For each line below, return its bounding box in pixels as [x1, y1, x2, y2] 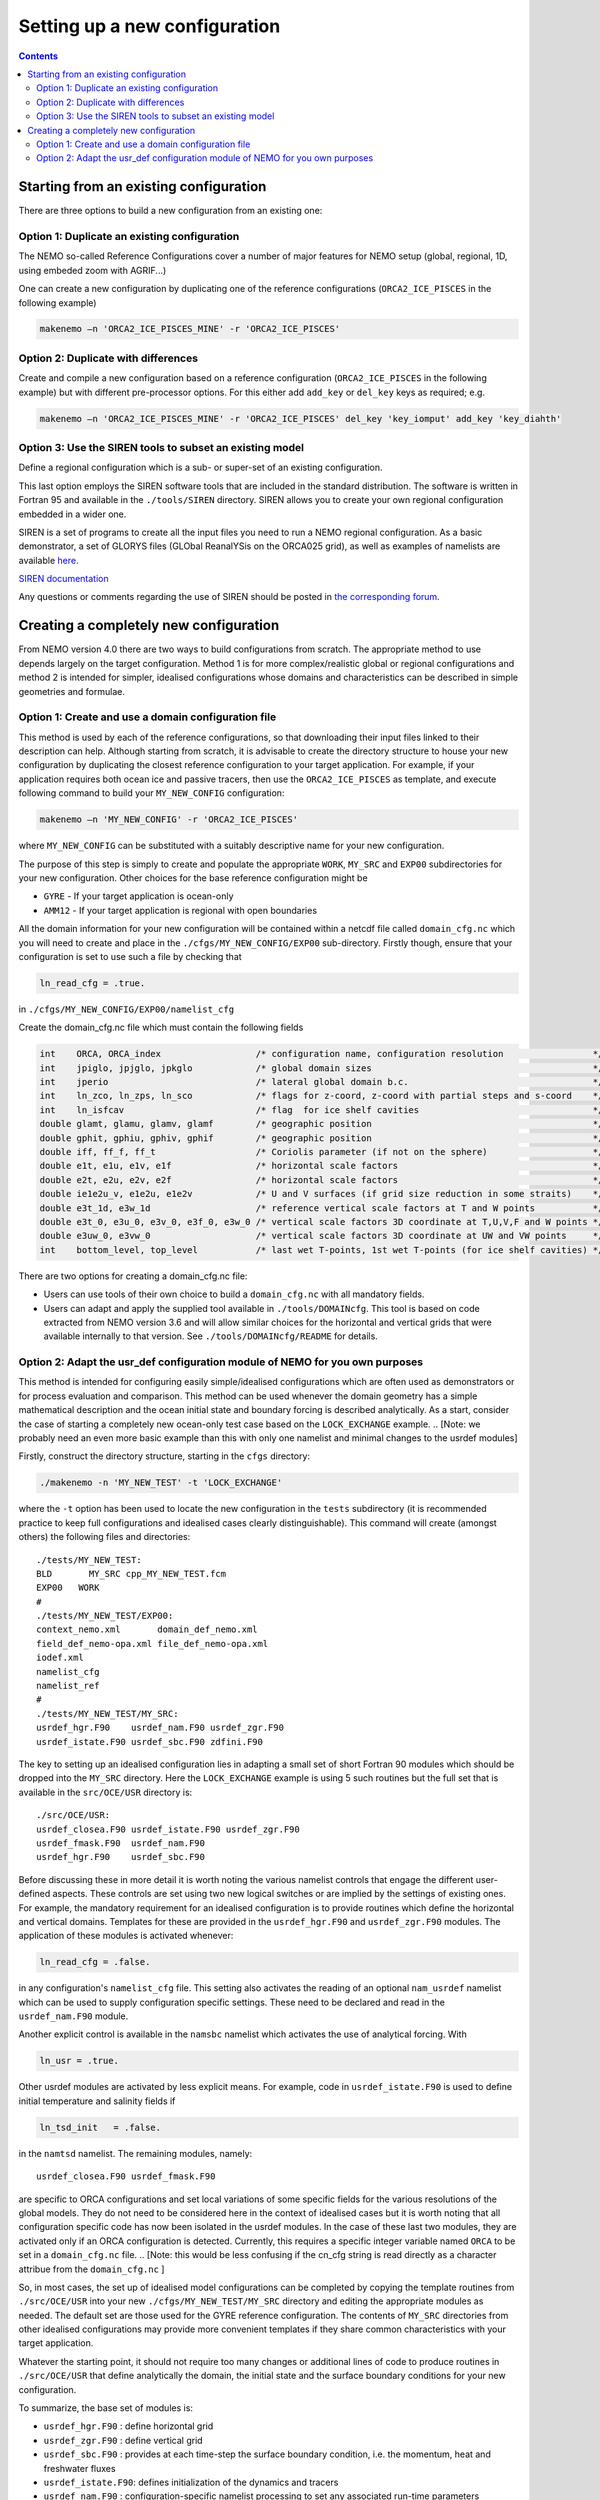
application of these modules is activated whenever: [18, 1930, 234, 1942]
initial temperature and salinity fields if [18, 2095, 176, 2107]
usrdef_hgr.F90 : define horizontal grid [43, 2420, 214, 2432]
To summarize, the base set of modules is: [18, 2402, 194, 2414]
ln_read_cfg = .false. [39, 1956, 151, 1968]
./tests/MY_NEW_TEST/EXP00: [36, 1610, 174, 1622]
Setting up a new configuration [18, 15, 281, 37]
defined [18, 1888, 51, 1900]
